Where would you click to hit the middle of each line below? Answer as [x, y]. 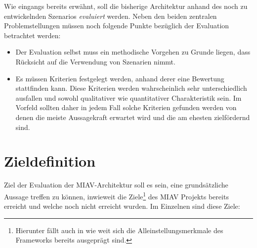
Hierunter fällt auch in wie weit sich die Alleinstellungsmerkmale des [119, 230]
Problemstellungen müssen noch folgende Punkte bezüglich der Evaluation [117, 26]
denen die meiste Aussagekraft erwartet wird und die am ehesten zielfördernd [133, 117]
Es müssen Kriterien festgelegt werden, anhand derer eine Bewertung [120, 78]
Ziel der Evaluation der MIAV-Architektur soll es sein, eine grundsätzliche [116, 185]
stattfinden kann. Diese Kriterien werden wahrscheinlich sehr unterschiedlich [131, 88]
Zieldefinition [50, 161]
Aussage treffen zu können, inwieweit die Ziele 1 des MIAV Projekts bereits [116, 195]
